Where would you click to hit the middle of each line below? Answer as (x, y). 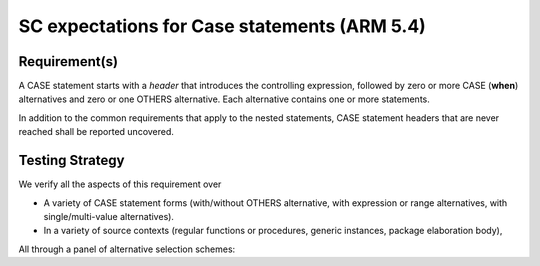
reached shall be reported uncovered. (96, 132)
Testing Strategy (71, 160)
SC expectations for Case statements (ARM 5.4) (222, 26)
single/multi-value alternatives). (109, 216)
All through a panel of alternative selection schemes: (127, 249)
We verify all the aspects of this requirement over (120, 184)
